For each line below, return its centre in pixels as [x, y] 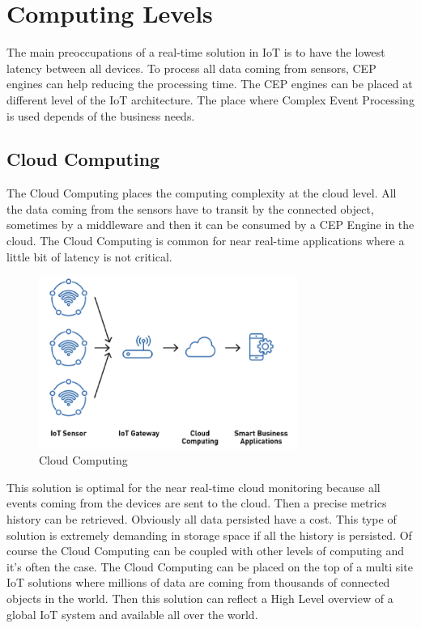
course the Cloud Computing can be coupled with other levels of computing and [206, 551]
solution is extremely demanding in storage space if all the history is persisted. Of [209, 535]
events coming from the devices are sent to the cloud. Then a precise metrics [197, 503]
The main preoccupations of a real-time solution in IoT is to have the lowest [196, 52]
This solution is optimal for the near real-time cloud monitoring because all [193, 487]
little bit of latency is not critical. [89, 256]
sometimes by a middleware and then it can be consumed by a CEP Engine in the [210, 225]
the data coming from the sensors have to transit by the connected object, [190, 208]
